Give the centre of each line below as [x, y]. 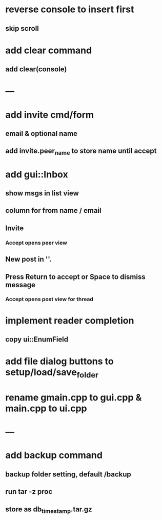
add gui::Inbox [37, 174]
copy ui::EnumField [37, 339]
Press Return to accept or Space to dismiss [75, 277]
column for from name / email [53, 211]
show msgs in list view [42, 193]
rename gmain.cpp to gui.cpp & [74, 398]
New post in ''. [29, 259]
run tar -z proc [29, 492]
